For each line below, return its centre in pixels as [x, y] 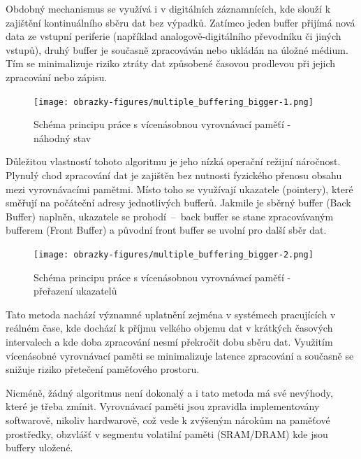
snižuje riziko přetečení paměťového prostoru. [103, 369]
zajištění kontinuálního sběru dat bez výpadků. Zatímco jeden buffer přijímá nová [180, 22]
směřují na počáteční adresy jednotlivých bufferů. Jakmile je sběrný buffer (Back [178, 203]
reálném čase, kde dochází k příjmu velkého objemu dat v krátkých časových [169, 328]
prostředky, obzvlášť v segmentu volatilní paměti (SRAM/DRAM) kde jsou [167, 433]
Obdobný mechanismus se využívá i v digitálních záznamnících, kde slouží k [168, 8]
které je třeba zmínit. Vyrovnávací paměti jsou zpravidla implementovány [163, 406]
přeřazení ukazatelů [75, 291]
